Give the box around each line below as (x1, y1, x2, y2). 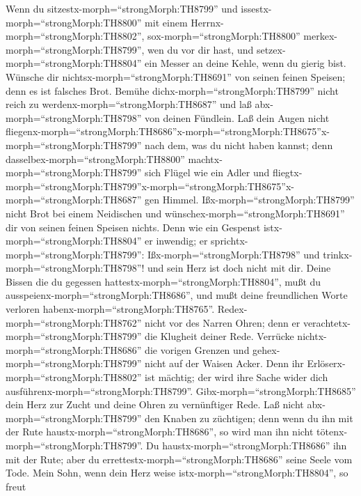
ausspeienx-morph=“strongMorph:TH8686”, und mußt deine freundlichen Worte (6, 288, 348, 302)
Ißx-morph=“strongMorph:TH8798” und (147, 247, 320, 261)
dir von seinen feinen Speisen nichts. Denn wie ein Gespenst (6, 219, 261, 234)
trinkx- (323, 247, 353, 261)
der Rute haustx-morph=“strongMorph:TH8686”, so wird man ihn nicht (6, 424, 314, 439)
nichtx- (297, 329, 327, 343)
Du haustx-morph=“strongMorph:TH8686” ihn (146, 438, 347, 452)
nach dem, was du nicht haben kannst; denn (145, 137, 333, 152)
